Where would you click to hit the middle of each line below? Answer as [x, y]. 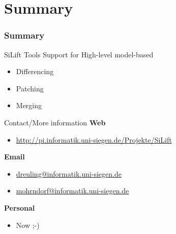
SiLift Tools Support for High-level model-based [79, 54]
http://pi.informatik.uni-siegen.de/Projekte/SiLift [94, 139]
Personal [20, 207]
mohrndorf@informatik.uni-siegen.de [72, 191]
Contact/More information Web [55, 122]
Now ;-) [28, 225]
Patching [30, 88]
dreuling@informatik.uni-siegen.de [69, 173]
